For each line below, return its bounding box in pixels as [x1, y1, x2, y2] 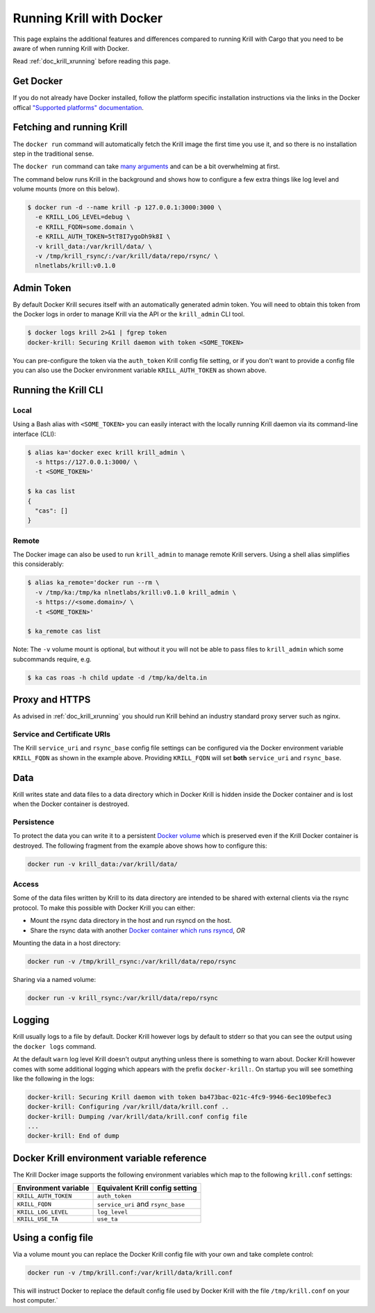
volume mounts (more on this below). [12, 185, 119, 193]
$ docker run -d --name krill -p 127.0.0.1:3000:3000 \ [27, 204, 222, 211]
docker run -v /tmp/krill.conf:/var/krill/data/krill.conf [27, 1268, 233, 1276]
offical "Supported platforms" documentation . [12, 103, 144, 111]
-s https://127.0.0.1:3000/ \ [35, 458, 138, 466]
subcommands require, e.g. [12, 654, 92, 663]
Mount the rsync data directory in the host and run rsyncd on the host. [30, 917, 232, 925]
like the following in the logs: [12, 1074, 95, 1083]
